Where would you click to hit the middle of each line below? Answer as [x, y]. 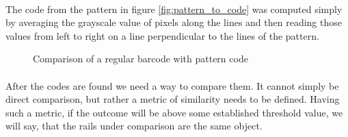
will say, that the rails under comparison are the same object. [134, 126]
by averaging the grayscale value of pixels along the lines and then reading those [174, 22]
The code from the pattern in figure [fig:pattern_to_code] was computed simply [174, 9]
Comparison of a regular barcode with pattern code [140, 59]
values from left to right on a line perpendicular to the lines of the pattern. [162, 35]
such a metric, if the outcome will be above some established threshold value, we [174, 112]
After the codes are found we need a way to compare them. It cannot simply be [172, 85]
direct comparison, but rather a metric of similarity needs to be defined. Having [173, 99]
